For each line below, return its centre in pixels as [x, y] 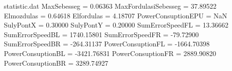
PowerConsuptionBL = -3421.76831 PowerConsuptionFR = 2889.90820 [110, 53]
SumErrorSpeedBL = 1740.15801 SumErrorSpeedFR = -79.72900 [101, 34]
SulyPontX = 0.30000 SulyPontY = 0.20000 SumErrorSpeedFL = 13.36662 [116, 25]
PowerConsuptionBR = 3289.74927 [56, 63]
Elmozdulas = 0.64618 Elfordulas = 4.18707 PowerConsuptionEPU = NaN [116, 15]
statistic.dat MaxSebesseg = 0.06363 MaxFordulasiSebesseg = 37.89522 [110, 6]
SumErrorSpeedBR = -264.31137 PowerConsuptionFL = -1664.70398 [107, 44]
